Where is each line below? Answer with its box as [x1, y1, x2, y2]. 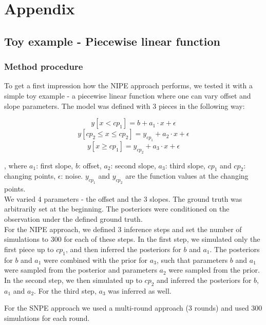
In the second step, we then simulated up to [4, 274, 142, 285]
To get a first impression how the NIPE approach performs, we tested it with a [4, 80, 253, 91]
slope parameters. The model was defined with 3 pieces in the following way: [4, 100, 245, 111]
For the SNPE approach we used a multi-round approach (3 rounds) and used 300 [4, 302, 262, 313]
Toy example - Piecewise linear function [4, 33, 220, 49]
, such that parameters [156, 254, 228, 265]
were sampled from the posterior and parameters [4, 264, 157, 275]
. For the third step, [34, 285, 97, 296]
